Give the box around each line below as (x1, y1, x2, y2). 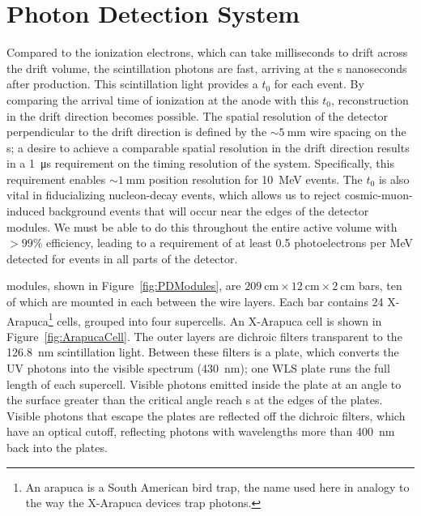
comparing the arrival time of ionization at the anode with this (6, 91, 319, 108)
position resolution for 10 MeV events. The (148, 170, 363, 187)
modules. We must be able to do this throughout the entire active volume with (6, 218, 398, 235)
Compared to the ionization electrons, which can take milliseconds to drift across (6, 44, 408, 61)
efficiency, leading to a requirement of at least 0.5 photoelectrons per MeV (45, 234, 413, 251)
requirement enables (6, 170, 106, 187)
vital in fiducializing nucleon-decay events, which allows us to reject (6, 186, 342, 203)
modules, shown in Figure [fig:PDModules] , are (6, 277, 241, 294)
